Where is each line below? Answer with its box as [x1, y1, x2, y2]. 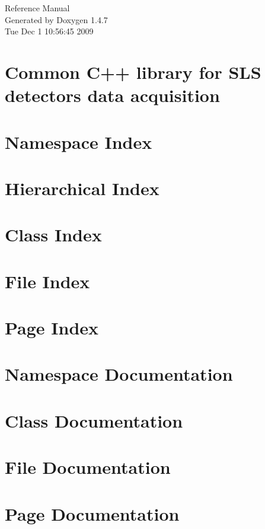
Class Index [5, 222, 102, 247]
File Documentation [5, 455, 171, 479]
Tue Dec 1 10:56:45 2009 [5, 25, 94, 37]
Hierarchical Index [5, 176, 159, 200]
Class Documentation [5, 408, 183, 432]
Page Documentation [5, 501, 180, 525]
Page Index [5, 316, 99, 340]
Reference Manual [5, 2, 70, 14]
